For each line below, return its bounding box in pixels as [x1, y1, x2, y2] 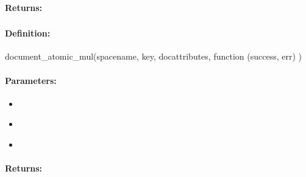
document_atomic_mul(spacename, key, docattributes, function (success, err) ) [5, 50, 302, 63]
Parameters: [5, 74, 57, 86]
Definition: [5, 27, 51, 40]
